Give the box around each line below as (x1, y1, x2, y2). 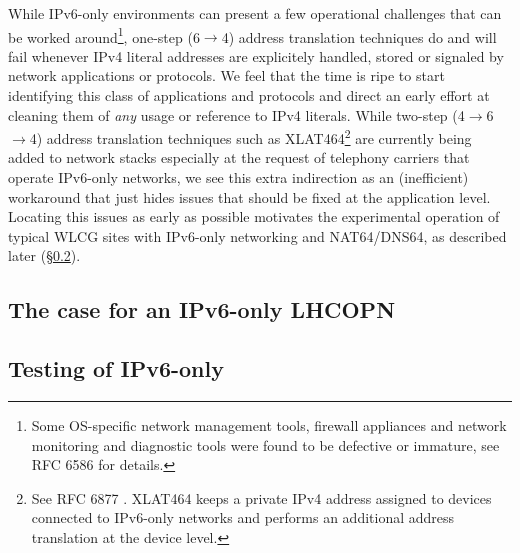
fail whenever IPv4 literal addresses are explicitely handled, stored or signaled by (8, 45, 504, 66)
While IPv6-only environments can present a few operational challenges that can (8, 3, 502, 23)
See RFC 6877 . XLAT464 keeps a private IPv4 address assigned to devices (31, 487, 492, 508)
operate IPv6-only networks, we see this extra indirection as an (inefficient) (8, 167, 469, 188)
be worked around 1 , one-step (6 (8, 23, 200, 47)
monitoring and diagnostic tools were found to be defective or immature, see (31, 434, 500, 455)
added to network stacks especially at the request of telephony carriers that (8, 147, 470, 168)
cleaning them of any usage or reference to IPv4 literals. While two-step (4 (8, 104, 465, 125)
